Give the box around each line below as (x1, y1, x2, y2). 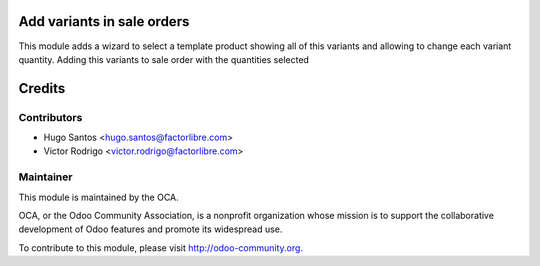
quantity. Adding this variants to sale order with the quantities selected (18, 53, 310, 65)
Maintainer (18, 170, 73, 184)
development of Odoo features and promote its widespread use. (18, 223, 283, 235)
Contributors (18, 110, 83, 124)
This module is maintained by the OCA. (18, 191, 179, 203)
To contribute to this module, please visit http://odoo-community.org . (18, 241, 304, 254)
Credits (18, 80, 66, 97)
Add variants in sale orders (18, 13, 190, 30)
